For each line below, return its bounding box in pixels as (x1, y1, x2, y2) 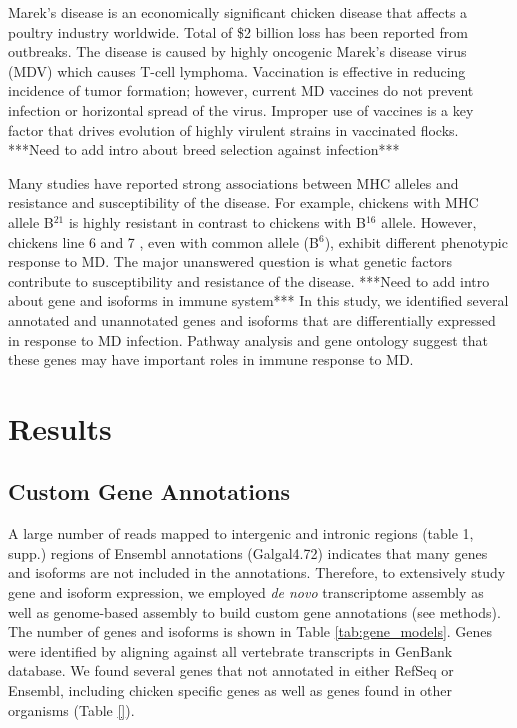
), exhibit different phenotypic (324, 231, 508, 252)
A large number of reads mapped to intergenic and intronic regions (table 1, (8, 523, 474, 544)
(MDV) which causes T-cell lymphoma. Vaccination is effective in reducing (8, 60, 466, 81)
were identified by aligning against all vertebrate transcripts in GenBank (8, 640, 453, 661)
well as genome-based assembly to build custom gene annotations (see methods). (8, 601, 501, 622)
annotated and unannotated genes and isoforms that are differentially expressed (8, 309, 496, 330)
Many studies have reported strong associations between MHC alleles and (8, 172, 459, 193)
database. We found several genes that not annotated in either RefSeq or (8, 660, 454, 681)
